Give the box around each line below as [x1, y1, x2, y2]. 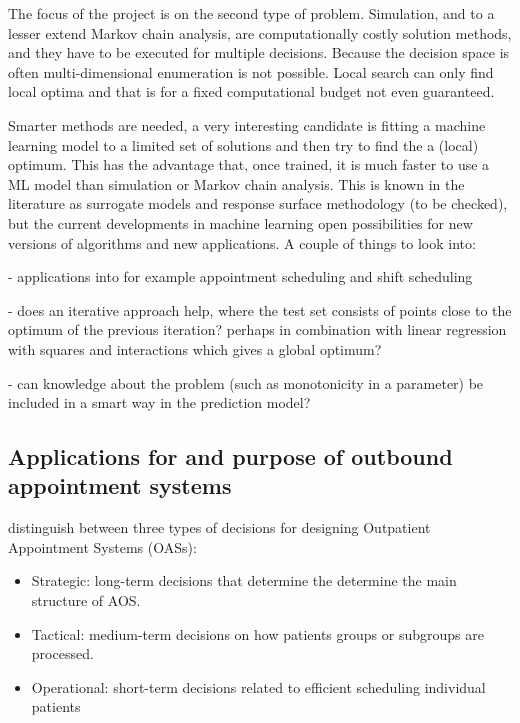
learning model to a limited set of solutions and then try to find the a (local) [8, 134, 479, 155]
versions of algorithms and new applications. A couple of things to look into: [8, 232, 476, 253]
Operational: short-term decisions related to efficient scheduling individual [31, 676, 486, 697]
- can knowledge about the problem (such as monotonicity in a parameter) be [8, 372, 484, 393]
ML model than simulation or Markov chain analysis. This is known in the [8, 173, 465, 194]
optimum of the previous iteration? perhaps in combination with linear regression [8, 319, 507, 340]
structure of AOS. [31, 590, 141, 611]
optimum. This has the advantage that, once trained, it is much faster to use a [8, 154, 490, 175]
